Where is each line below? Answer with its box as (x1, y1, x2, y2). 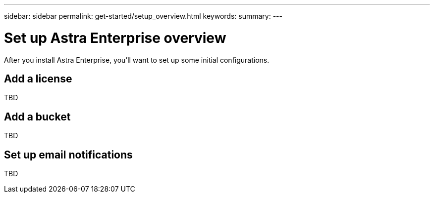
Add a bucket (4, 110, 71, 123)
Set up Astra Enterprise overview (4, 29, 226, 46)
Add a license (4, 72, 72, 85)
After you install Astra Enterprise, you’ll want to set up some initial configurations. (4, 55, 270, 64)
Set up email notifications (4, 148, 133, 161)
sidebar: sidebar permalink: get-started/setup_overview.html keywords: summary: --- (4, 12, 282, 20)
